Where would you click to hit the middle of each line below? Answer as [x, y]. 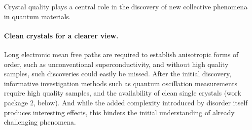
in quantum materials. [37, 16]
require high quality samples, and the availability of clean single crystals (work [123, 93]
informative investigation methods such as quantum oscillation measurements [121, 83]
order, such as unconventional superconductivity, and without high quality [116, 64]
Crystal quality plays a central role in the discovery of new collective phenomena [126, 6]
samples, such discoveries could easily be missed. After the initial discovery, [118, 74]
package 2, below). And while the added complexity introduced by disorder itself [126, 102]
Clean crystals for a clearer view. [61, 35]
